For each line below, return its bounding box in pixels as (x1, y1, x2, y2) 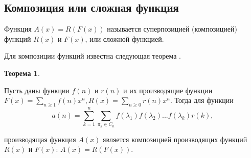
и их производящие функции (123, 85, 213, 95)
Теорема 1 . (4, 67, 40, 78)
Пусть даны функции (4, 85, 70, 95)
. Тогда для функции (170, 95, 234, 106)
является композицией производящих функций (103, 134, 247, 144)
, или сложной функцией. (85, 33, 164, 44)
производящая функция (4, 134, 76, 144)
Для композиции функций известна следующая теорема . (4, 50, 181, 61)
